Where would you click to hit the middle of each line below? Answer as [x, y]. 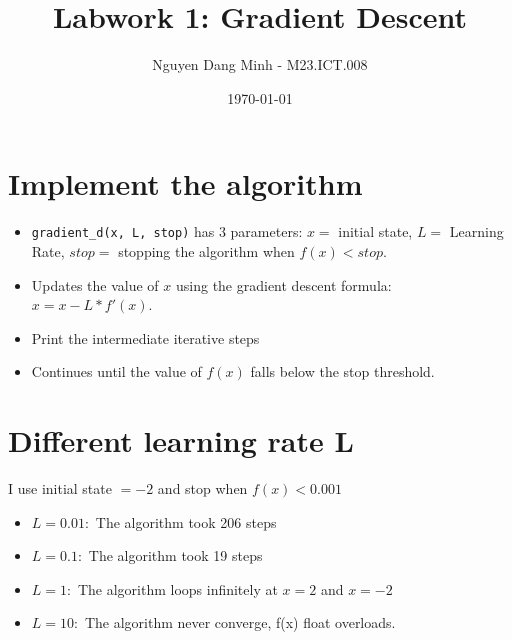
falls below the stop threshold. [342, 371]
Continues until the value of [116, 371]
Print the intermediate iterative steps [145, 337]
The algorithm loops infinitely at [177, 588]
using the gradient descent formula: [283, 284]
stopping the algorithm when [206, 250]
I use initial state [60, 488]
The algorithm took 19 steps [175, 555]
